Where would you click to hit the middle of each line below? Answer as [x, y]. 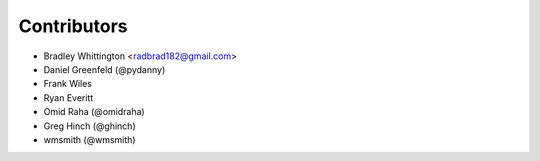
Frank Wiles [68, 84]
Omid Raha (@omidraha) [94, 112]
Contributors [73, 26]
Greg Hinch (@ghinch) [89, 126]
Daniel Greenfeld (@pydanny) [104, 69]
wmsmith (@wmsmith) [89, 139]
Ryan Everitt [68, 97]
